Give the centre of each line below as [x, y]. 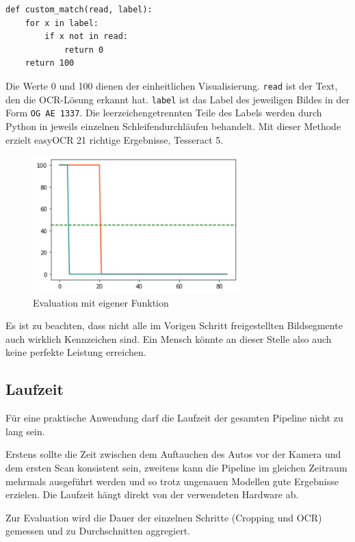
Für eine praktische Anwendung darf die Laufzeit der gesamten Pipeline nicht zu [174, 418]
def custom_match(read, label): [79, 10]
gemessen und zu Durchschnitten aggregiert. [98, 531]
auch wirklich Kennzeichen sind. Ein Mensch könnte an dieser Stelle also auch [169, 338]
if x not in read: [86, 37]
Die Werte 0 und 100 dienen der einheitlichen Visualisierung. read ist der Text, [172, 85]
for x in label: [62, 23]
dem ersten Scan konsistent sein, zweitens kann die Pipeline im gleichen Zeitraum [176, 468]
